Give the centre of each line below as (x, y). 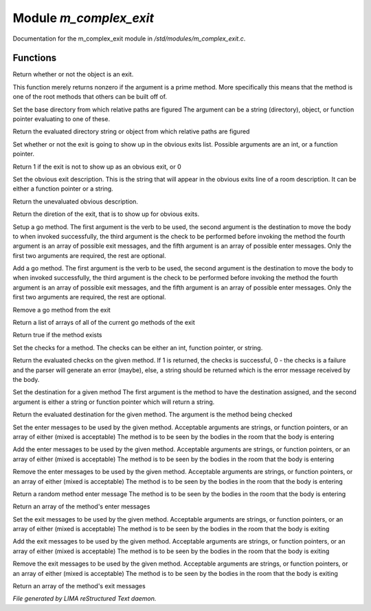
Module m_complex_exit (83, 18)
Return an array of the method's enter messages (81, 506)
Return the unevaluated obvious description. (76, 201)
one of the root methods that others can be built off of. (90, 97)
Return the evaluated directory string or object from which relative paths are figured (131, 131)
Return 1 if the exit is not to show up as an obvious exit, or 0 (97, 167)
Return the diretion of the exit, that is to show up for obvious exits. (106, 214)
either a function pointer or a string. (63, 189)
